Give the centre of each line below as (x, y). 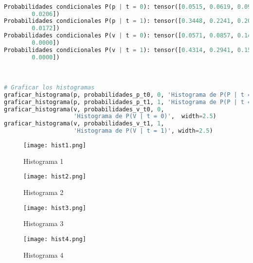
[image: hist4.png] (55, 239)
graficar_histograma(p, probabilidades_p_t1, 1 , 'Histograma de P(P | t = (128, 102)
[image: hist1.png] (55, 146)
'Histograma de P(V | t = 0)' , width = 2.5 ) (145, 116)
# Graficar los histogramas (49, 87)
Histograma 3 (44, 223)
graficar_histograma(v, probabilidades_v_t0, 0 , (84, 109)
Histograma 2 (44, 192)
